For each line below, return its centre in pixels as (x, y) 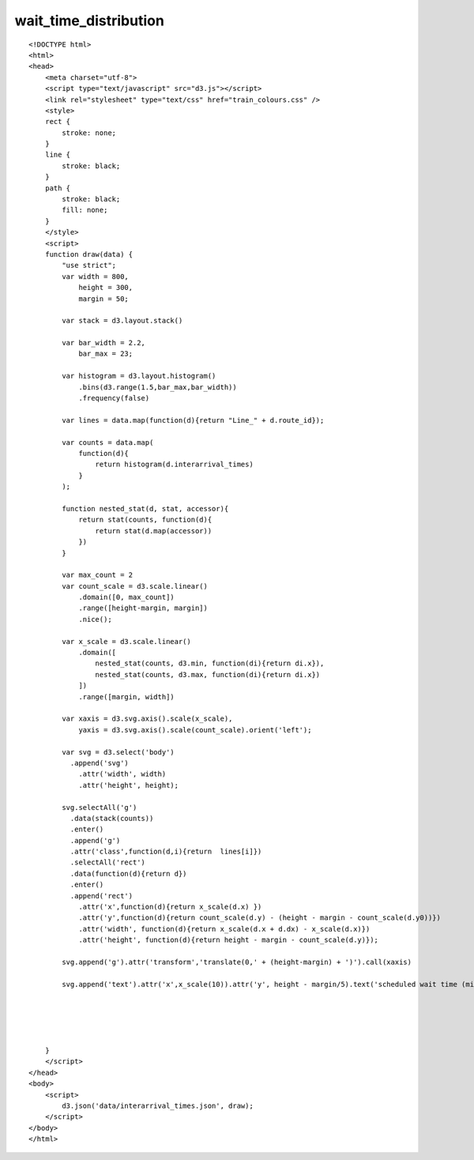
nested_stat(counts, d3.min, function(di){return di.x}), (210, 663)
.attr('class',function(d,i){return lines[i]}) (166, 852)
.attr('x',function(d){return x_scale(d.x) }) (170, 907)
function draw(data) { (89, 254)
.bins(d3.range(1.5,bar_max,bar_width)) (158, 387)
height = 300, (106, 288)
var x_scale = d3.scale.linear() (126, 641)
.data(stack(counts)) (112, 818)
